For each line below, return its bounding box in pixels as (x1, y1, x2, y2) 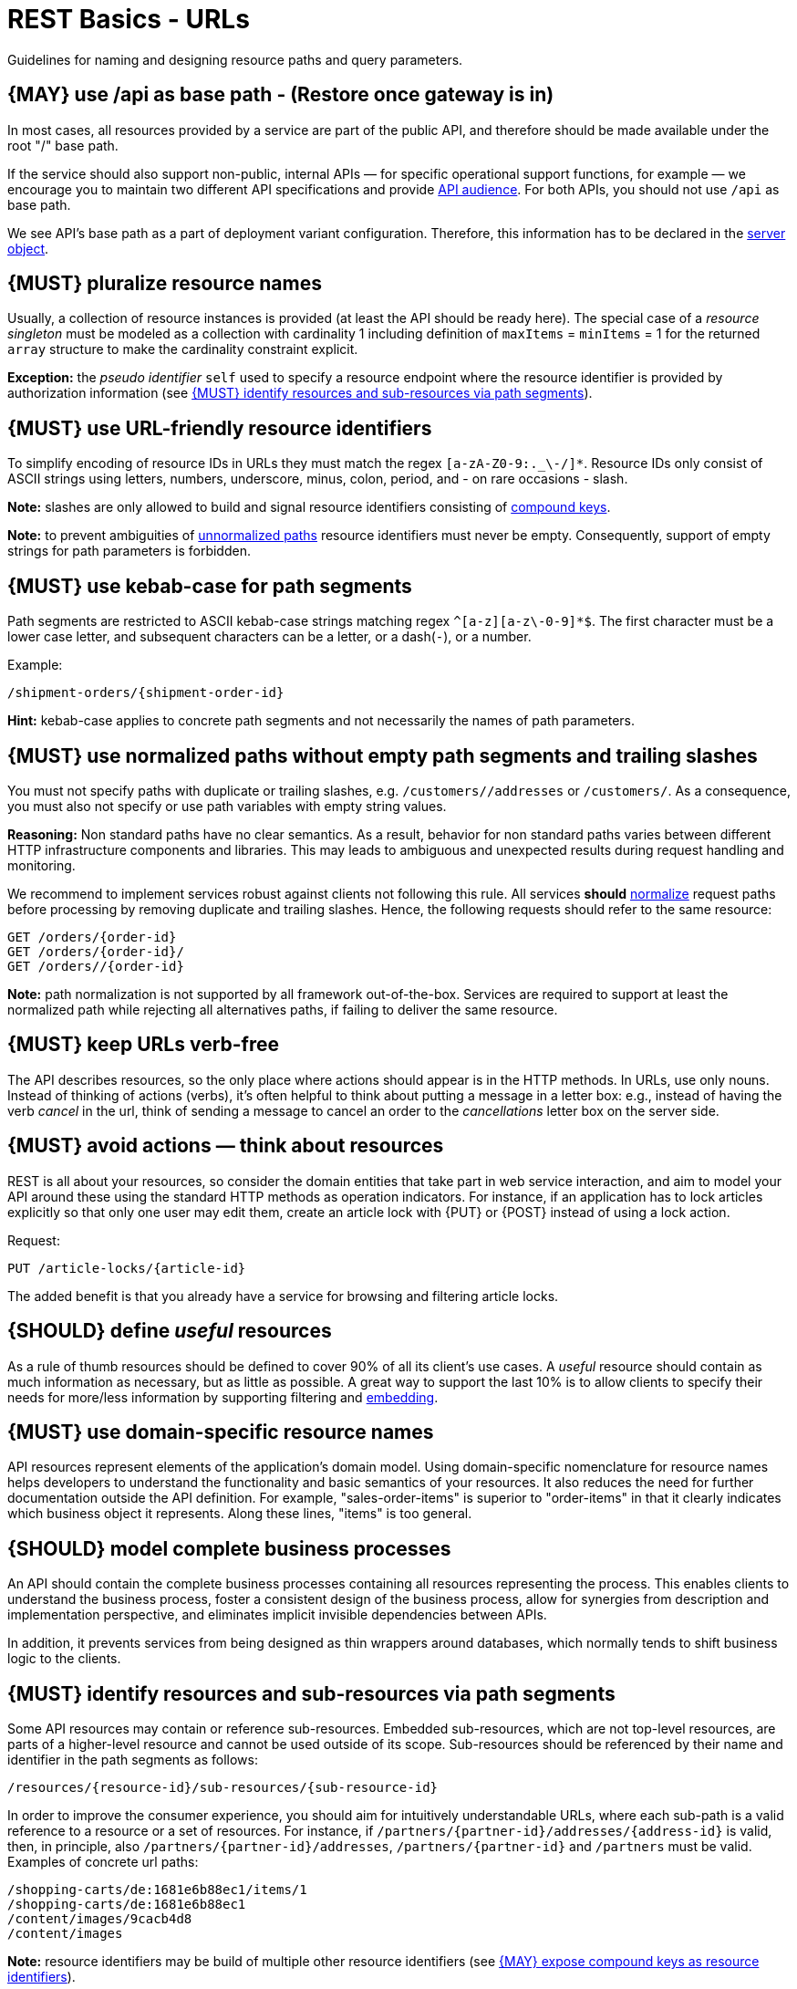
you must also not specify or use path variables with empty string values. (7, 797, 447, 814)
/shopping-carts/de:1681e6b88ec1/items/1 (7, 1882, 307, 1898)
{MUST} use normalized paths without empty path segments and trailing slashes (7, 744, 758, 767)
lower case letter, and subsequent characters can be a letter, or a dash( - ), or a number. (7, 629, 532, 645)
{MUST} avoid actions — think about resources (7, 1134, 444, 1158)
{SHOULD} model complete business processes (7, 1536, 451, 1560)
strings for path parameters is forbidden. (7, 543, 251, 559)
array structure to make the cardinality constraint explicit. (7, 341, 358, 358)
